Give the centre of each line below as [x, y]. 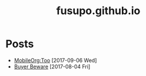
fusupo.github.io [98, 11]
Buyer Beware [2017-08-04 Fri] [52, 67]
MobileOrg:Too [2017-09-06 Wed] [55, 60]
